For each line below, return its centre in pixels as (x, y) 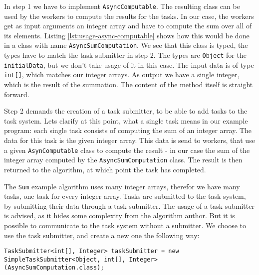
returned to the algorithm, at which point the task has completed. (105, 169)
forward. (17, 94)
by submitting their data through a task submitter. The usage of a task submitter (129, 206)
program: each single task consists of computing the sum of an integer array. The (128, 130)
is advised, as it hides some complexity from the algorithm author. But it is (120, 215)
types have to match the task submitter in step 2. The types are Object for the (125, 55)
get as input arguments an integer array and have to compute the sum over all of (128, 26)
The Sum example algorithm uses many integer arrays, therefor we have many (122, 186)
